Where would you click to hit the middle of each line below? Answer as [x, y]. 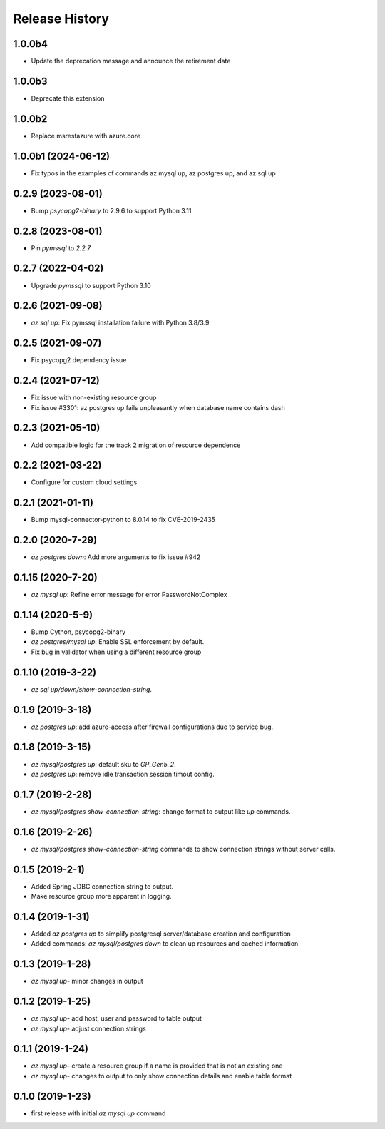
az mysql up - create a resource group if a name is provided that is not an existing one [157, 1066]
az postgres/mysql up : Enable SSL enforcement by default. [118, 642]
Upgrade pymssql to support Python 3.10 [91, 285]
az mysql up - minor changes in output [87, 981]
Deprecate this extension [68, 98]
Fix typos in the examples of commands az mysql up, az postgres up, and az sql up [153, 173]
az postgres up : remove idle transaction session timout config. [123, 774]
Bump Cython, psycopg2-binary [78, 632]
